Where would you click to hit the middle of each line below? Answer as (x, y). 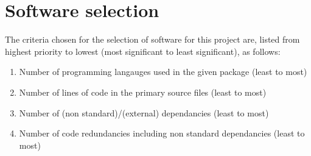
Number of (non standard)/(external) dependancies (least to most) (144, 112)
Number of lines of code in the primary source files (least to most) (143, 92)
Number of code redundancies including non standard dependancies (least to (162, 133)
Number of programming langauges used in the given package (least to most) (163, 72)
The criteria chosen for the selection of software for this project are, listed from (152, 39)
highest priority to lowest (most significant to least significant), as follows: (143, 51)
